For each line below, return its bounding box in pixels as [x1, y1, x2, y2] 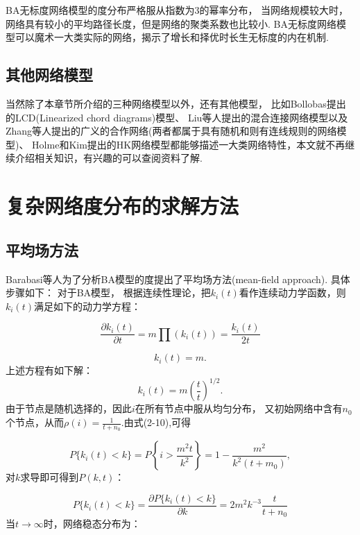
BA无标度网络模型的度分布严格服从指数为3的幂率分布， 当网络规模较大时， [6, 3, 349, 17]
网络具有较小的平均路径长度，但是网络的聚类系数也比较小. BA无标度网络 [6, 16, 336, 31]
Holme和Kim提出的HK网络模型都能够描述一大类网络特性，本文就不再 [32, 137, 345, 151]
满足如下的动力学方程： [34, 298, 141, 313]
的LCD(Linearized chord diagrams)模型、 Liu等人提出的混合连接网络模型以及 [6, 110, 348, 124]
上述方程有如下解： [6, 363, 93, 377]
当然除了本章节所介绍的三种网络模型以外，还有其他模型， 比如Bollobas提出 [6, 96, 346, 110]
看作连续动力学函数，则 [239, 285, 346, 300]
